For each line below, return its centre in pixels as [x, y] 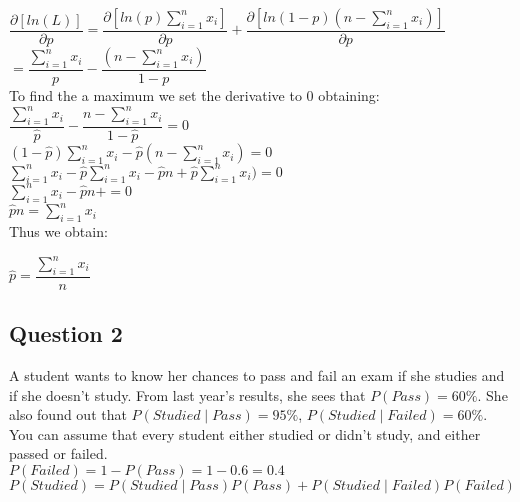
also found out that [68, 414]
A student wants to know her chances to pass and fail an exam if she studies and [257, 375]
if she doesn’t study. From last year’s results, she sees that [187, 394]
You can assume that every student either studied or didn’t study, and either [245, 433]
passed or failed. [58, 453]
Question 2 [66, 333]
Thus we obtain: [58, 230]
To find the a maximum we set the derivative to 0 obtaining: [194, 95]
